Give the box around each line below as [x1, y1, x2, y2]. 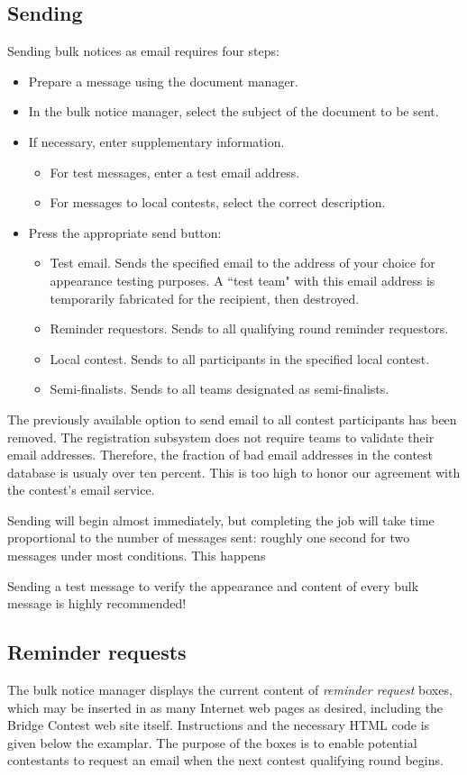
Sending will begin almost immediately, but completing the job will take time [7, 510, 435, 529]
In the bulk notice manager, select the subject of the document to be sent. [28, 102, 439, 121]
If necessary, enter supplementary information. [28, 132, 285, 150]
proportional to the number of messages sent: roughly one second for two [7, 528, 410, 547]
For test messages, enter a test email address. [50, 162, 300, 181]
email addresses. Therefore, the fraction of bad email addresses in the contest [7, 445, 434, 464]
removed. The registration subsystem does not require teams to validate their [7, 427, 435, 446]
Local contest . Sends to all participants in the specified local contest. [50, 349, 430, 368]
